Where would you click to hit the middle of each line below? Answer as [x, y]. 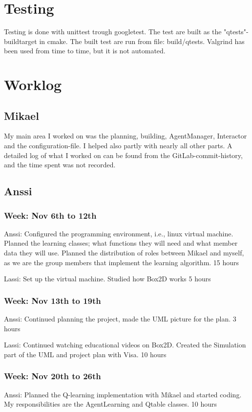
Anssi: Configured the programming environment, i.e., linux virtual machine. [119, 233]
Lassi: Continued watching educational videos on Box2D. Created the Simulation [125, 345]
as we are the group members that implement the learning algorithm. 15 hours [122, 262]
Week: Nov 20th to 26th [52, 376]
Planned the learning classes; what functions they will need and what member [121, 243]
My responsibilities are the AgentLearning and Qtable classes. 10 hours [111, 404]
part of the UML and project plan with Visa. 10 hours [85, 354]
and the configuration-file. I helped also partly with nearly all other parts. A [118, 146]
